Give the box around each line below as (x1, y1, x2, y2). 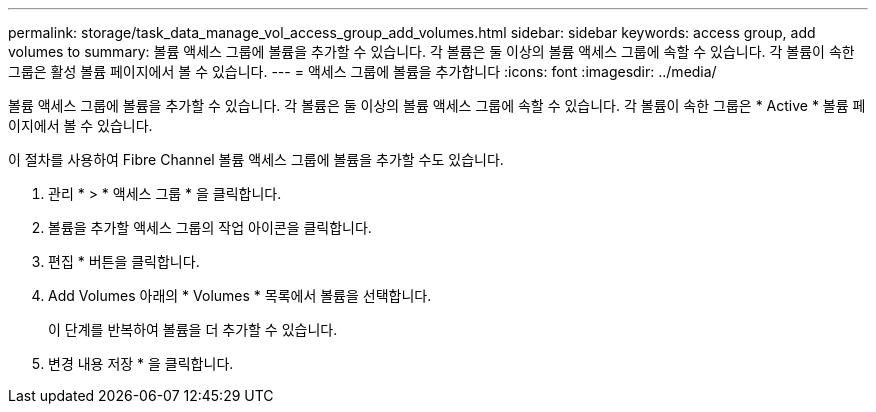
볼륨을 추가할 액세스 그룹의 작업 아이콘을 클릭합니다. (48, 219, 372, 236)
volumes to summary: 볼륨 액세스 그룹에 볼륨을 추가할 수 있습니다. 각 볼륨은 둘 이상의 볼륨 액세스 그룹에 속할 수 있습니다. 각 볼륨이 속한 (8, 43, 855, 60)
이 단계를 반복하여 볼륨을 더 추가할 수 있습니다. (48, 321, 338, 338)
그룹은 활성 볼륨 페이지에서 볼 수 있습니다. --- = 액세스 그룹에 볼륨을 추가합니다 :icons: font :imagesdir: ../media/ (8, 63, 717, 80)
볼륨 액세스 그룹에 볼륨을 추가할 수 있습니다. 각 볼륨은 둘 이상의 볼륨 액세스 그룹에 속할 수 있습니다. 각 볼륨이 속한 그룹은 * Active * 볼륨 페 (8, 97, 866, 114)
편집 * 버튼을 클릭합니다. (48, 253, 200, 270)
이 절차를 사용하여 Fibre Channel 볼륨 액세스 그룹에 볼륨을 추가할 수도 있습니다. (8, 151, 504, 168)
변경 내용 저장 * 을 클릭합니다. (48, 355, 234, 372)
